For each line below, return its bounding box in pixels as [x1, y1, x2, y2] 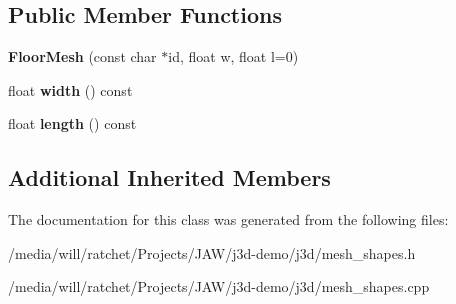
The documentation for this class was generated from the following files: [8, 209, 449, 230]
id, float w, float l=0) [168, 46, 299, 67]
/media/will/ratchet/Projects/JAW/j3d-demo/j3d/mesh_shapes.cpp [8, 276, 430, 297]
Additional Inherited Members [8, 162, 331, 193]
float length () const [8, 113, 137, 134]
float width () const [8, 79, 133, 100]
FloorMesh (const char [8, 46, 157, 67]
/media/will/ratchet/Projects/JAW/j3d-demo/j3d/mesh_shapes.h [8, 242, 416, 263]
